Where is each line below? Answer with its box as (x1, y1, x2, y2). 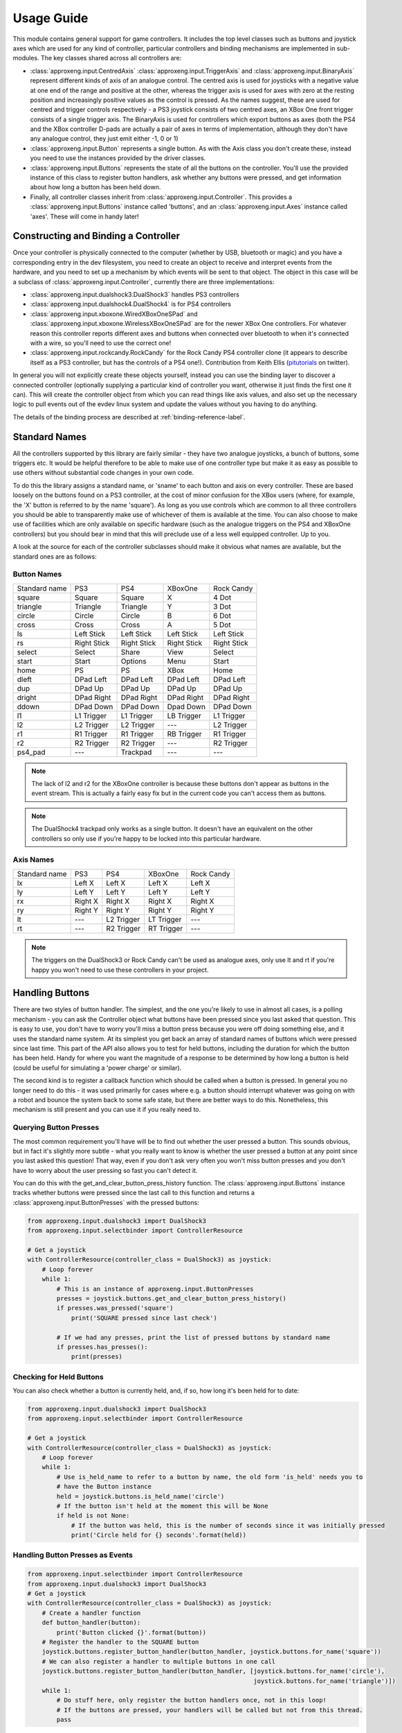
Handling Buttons (12, 987, 90, 999)
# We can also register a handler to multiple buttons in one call (42, 1657, 276, 1665)
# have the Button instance (56, 1483, 152, 1490)
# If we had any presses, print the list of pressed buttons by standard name (56, 1333, 331, 1341)
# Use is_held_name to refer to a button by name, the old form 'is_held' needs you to (56, 1473, 363, 1481)
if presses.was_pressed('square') (56, 1304, 174, 1312)
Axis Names (12, 855, 55, 864)
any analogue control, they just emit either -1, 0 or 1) (30, 134, 179, 143)
